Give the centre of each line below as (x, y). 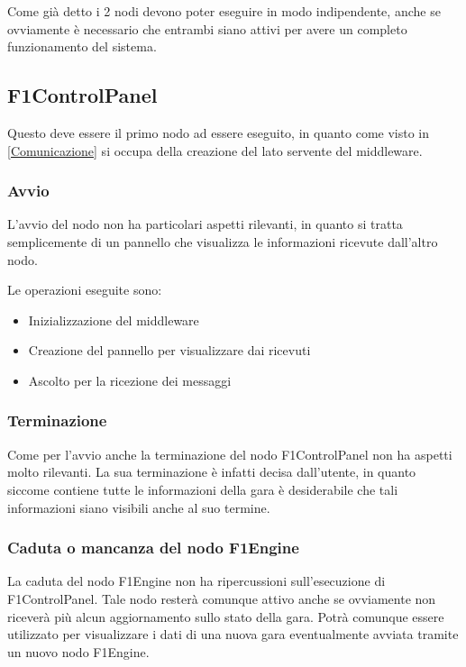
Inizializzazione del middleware (114, 320)
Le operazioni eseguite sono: (85, 290)
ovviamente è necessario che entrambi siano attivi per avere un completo (207, 28)
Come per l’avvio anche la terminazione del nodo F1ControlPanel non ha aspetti (230, 454)
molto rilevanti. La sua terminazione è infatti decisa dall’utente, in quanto (212, 472)
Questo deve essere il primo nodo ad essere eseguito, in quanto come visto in (219, 132)
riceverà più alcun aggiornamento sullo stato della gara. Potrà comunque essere (226, 616)
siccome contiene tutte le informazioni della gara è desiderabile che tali (203, 489)
